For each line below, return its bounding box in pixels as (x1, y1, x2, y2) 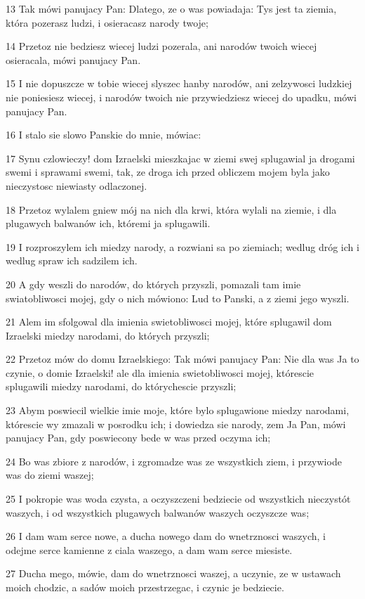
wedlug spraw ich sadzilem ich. (6, 253, 138, 268)
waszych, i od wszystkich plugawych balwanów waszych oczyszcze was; (6, 505, 310, 520)
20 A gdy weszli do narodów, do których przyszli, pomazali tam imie (6, 276, 301, 291)
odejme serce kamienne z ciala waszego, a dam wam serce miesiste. (6, 542, 293, 557)
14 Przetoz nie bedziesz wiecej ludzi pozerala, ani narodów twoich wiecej (6, 39, 317, 53)
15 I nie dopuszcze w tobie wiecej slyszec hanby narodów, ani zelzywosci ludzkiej (6, 76, 352, 91)
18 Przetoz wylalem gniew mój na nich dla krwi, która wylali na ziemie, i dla (6, 202, 337, 217)
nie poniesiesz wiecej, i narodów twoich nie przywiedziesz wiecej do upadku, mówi (6, 89, 357, 104)
